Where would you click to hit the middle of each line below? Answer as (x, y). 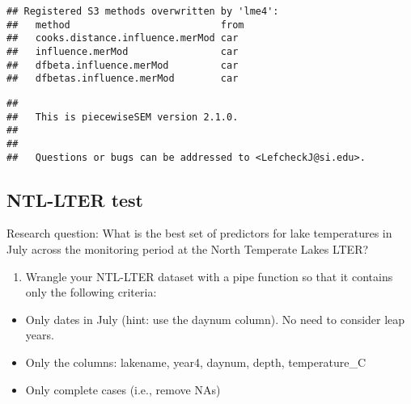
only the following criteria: (91, 292)
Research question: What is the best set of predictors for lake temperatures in (199, 233)
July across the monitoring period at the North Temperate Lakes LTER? (188, 249)
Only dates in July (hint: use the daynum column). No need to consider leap (215, 319)
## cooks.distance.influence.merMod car (123, 38)
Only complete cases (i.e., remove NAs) (123, 389)
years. (40, 335)
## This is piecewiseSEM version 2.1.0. (123, 117)
